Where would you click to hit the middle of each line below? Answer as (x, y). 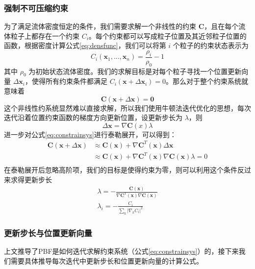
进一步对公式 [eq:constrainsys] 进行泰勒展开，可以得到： (90, 134)
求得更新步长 (31, 180)
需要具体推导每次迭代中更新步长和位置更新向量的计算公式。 (107, 260)
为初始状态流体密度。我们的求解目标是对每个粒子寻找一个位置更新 (135, 71)
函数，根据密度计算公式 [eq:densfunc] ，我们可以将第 (85, 45)
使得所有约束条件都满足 (70, 81)
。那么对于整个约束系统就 (207, 81)
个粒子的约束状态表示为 (211, 45)
